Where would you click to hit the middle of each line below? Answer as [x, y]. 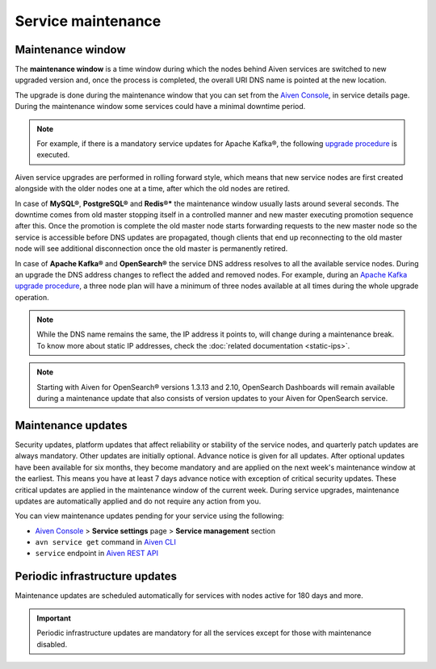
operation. [32, 297]
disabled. [52, 644]
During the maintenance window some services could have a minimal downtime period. [160, 107]
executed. [53, 155]
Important [54, 618]
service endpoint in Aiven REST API [97, 554]
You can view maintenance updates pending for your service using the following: [149, 516]
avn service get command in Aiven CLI [106, 542]
